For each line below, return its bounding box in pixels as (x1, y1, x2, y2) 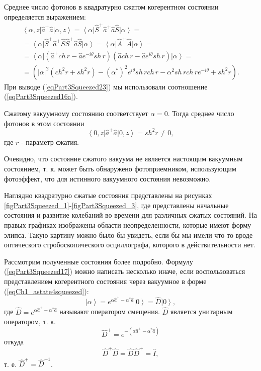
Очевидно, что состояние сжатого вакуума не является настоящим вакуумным (4, 153, 243, 164)
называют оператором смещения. (59, 306, 160, 317)
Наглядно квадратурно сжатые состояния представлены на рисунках (4, 190, 212, 201)
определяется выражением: (4, 11, 86, 22)
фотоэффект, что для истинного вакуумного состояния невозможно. (4, 173, 211, 183)
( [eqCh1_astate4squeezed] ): (4, 286, 89, 296)
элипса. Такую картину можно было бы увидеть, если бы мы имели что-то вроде (4, 229, 253, 240)
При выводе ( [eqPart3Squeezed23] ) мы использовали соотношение (4, 81, 208, 91)
